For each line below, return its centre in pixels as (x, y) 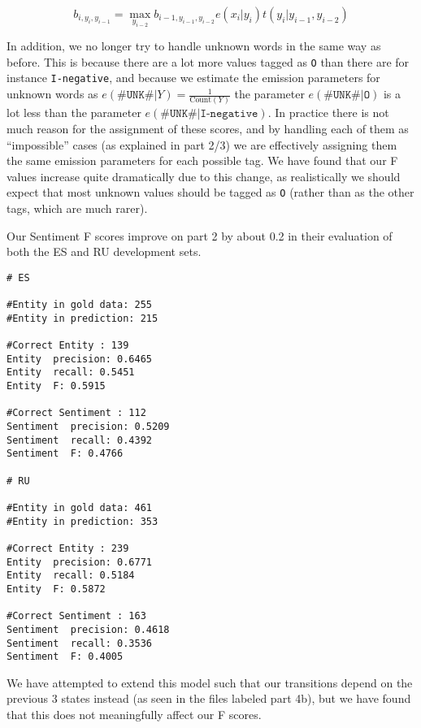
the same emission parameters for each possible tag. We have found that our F (202, 160)
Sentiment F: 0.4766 (65, 454)
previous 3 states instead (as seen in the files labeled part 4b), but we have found (209, 698)
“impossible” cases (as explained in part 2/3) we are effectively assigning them (202, 144)
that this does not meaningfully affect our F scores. (134, 715)
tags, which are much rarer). (77, 208)
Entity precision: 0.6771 (79, 562)
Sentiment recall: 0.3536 (79, 643)
